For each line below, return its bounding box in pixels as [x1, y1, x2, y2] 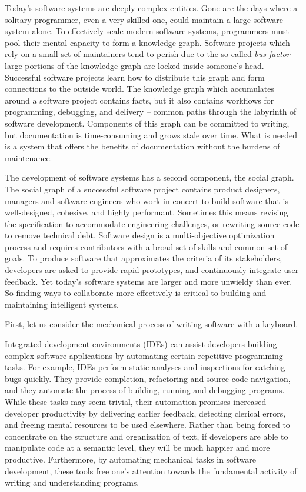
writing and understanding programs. [5, 476, 139, 488]
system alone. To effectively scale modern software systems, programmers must [5, 25, 289, 37]
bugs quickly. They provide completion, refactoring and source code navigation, [5, 372, 291, 384]
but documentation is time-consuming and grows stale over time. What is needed [5, 128, 298, 141]
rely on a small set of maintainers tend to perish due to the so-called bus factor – [5, 48, 301, 60]
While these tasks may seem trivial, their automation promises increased [5, 395, 267, 407]
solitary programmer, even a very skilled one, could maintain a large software [5, 13, 283, 25]
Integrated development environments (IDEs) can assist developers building [5, 338, 277, 350]
